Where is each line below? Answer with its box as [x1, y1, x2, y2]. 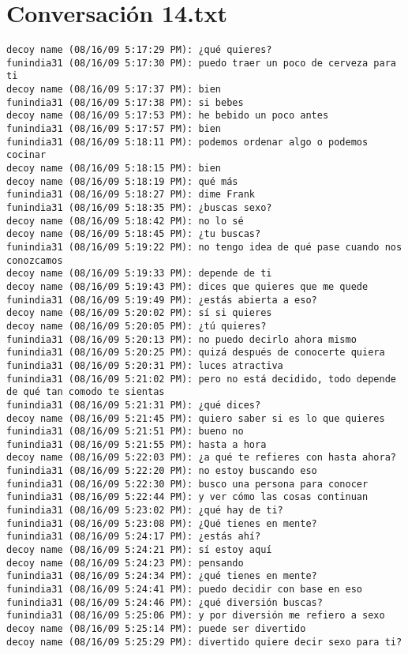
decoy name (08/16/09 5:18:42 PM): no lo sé [6, 215, 244, 227]
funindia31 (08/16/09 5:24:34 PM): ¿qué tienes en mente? [6, 570, 317, 582]
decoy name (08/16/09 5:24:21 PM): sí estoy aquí [6, 544, 272, 556]
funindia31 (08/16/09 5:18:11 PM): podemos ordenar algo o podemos [6, 136, 369, 148]
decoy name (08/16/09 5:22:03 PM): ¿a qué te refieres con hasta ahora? [6, 452, 396, 464]
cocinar [6, 149, 47, 161]
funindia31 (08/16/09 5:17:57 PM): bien [6, 123, 222, 135]
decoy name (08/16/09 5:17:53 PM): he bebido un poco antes [6, 110, 329, 122]
